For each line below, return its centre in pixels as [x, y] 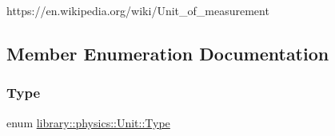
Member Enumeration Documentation [168, 53]
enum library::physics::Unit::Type [88, 122]
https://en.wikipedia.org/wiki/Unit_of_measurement [138, 10]
